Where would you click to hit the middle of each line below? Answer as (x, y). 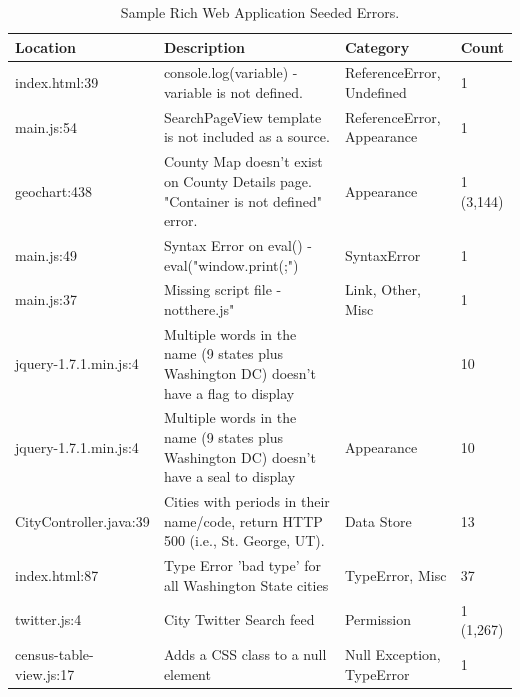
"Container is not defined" (242, 200)
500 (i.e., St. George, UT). (244, 540)
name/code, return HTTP (243, 520)
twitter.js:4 (48, 619)
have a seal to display (229, 476)
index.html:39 (57, 82)
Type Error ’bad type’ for (242, 565)
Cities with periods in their (246, 501)
